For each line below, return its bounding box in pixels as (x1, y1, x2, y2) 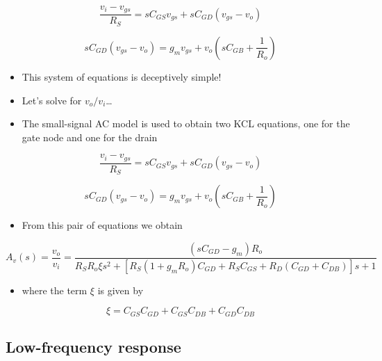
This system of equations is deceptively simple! (22, 69, 222, 83)
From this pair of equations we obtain (22, 218, 183, 232)
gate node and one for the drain (22, 129, 158, 144)
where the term (22, 282, 88, 297)
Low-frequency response (6, 336, 181, 358)
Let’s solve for (22, 93, 82, 107)
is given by (97, 282, 144, 297)
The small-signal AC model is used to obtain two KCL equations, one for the (22, 116, 350, 131)
